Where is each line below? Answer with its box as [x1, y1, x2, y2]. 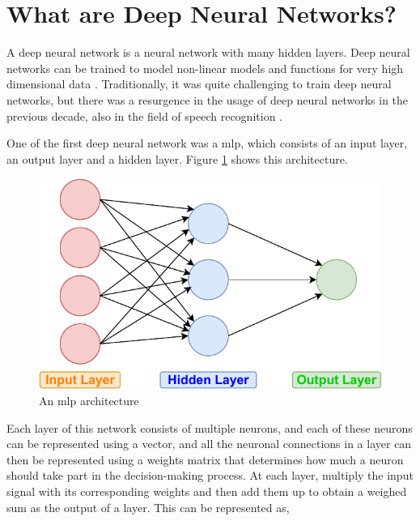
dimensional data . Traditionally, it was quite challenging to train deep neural [6, 75, 392, 92]
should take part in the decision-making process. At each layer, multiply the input [6, 467, 414, 484]
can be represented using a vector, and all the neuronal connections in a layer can [6, 435, 412, 452]
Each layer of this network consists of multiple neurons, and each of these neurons [6, 419, 413, 436]
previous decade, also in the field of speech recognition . [6, 107, 282, 124]
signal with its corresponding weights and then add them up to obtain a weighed [6, 483, 407, 500]
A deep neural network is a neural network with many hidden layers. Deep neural [6, 44, 410, 61]
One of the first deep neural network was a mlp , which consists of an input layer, [6, 135, 408, 152]
